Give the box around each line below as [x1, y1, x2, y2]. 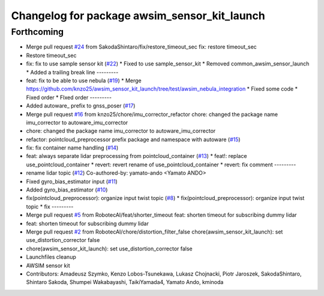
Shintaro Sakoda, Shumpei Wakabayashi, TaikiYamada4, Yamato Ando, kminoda [26, 279, 224, 286]
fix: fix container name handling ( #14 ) [26, 144, 119, 151]
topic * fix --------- [26, 203, 74, 210]
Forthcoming [11, 26, 64, 37]
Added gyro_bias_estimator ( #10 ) [26, 186, 108, 193]
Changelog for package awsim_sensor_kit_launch [11, 9, 265, 22]
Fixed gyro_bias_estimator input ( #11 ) [26, 178, 118, 185]
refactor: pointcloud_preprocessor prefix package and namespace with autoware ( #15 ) [26, 136, 241, 143]
